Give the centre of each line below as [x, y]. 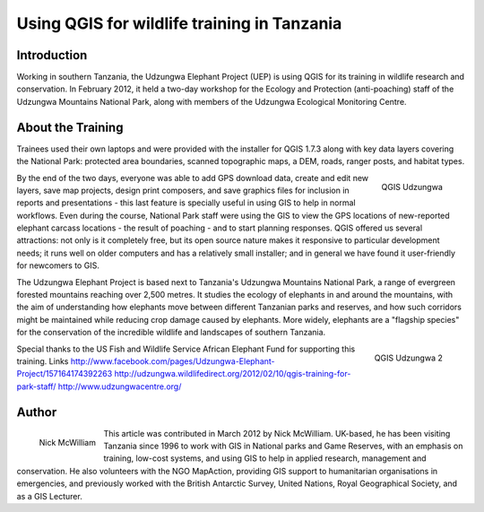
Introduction [52, 55]
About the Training [70, 127]
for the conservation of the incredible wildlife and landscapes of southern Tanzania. [171, 333]
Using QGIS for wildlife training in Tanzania [179, 23]
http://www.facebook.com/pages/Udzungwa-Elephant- [173, 361]
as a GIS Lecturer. [49, 496]
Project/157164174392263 [65, 374]
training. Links [43, 361]
